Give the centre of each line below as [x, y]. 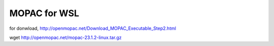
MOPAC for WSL [44, 13]
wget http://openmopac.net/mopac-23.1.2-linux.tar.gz [65, 37]
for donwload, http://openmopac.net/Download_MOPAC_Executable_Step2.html [93, 28]
